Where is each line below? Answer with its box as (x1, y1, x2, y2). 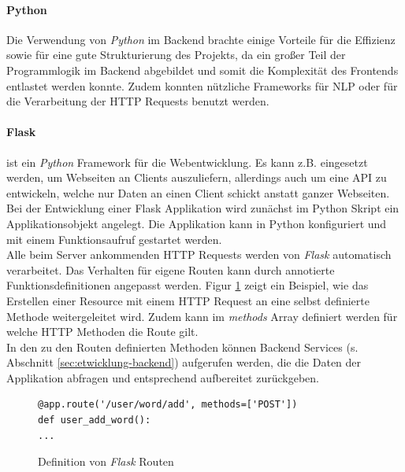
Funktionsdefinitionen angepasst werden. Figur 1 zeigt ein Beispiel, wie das (6, 277, 369, 293)
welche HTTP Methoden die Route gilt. (6, 323, 199, 340)
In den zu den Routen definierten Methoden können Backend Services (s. (6, 338, 359, 355)
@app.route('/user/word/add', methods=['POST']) (38, 399, 298, 411)
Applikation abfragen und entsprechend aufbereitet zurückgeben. (6, 369, 319, 385)
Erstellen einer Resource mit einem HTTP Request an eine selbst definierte (6, 292, 370, 308)
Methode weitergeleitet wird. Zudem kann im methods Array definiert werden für (6, 308, 398, 324)
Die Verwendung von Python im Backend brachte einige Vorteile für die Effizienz (6, 31, 396, 47)
